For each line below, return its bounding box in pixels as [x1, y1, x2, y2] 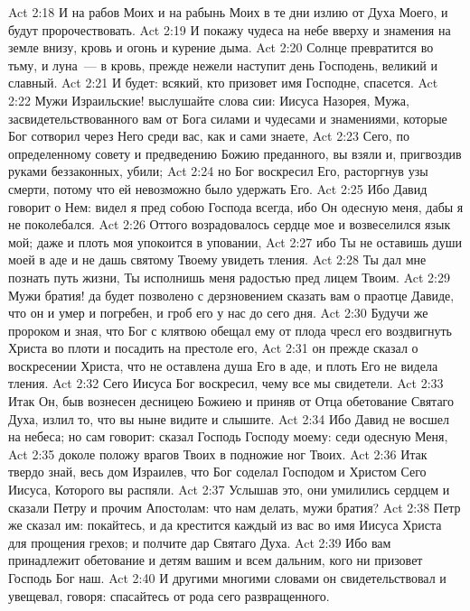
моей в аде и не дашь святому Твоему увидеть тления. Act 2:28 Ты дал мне [8, 250, 427, 269]
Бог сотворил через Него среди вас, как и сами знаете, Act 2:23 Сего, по [8, 126, 409, 145]
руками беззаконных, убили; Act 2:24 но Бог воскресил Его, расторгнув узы [8, 162, 428, 181]
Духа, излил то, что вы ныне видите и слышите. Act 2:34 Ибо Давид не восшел [8, 409, 449, 428]
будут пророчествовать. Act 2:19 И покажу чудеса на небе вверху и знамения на [8, 20, 451, 39]
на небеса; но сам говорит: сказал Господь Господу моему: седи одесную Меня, [8, 427, 448, 446]
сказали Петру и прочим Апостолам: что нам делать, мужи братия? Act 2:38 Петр [8, 497, 461, 516]
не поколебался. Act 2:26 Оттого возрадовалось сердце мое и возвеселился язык [8, 215, 451, 234]
